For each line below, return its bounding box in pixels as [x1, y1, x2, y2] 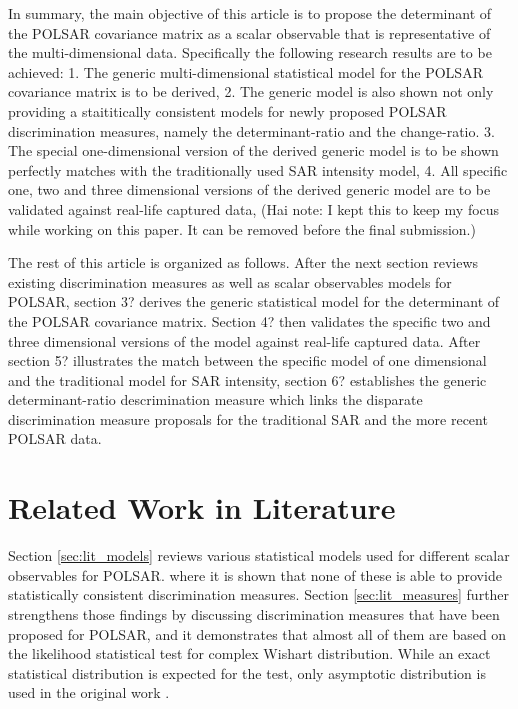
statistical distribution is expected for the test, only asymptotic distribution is [8, 662, 486, 683]
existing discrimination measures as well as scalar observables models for [8, 271, 452, 292]
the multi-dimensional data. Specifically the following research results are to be [8, 42, 492, 63]
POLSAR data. [8, 428, 102, 449]
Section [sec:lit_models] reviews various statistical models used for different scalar [8, 545, 510, 566]
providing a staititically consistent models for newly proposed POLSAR [8, 100, 447, 121]
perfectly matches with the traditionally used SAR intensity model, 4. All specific [8, 159, 508, 180]
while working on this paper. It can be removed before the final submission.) [8, 218, 476, 239]
